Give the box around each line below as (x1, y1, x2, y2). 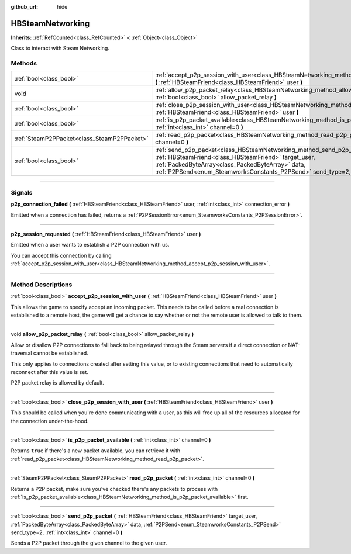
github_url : (11, 4, 38, 10)
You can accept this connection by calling (11, 252, 112, 259)
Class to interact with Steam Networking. (11, 44, 109, 52)
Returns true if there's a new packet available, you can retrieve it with (11, 447, 181, 454)
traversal (11, 349, 32, 356)
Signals (11, 188, 33, 196)
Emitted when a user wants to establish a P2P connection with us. (11, 241, 170, 248)
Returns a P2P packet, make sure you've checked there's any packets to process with (11, 485, 218, 492)
